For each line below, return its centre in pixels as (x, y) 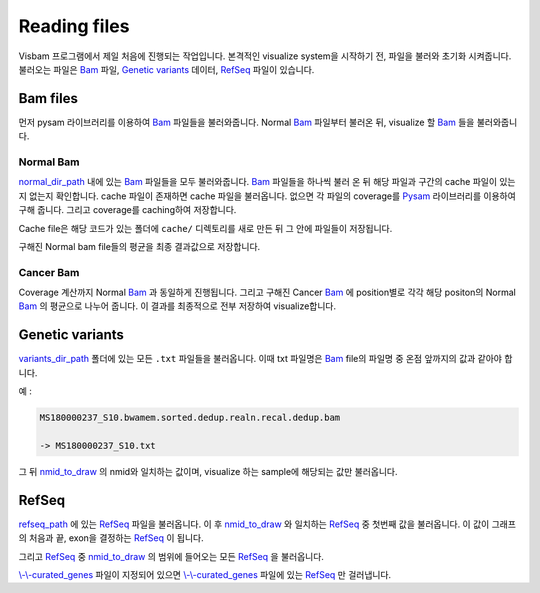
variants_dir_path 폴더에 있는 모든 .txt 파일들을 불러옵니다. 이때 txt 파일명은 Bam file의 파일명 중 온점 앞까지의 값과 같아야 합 (265, 359)
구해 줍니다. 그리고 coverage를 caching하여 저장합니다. (127, 210)
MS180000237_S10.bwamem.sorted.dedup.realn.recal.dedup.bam (190, 418)
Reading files (74, 26)
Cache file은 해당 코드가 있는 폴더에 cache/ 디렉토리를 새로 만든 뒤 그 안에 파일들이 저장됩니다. (205, 228)
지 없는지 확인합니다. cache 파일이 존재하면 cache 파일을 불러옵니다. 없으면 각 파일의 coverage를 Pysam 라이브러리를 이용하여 (267, 196)
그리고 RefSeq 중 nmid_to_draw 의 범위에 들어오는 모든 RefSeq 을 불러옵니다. (171, 556)
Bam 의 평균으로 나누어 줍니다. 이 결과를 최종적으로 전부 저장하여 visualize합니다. (177, 306)
